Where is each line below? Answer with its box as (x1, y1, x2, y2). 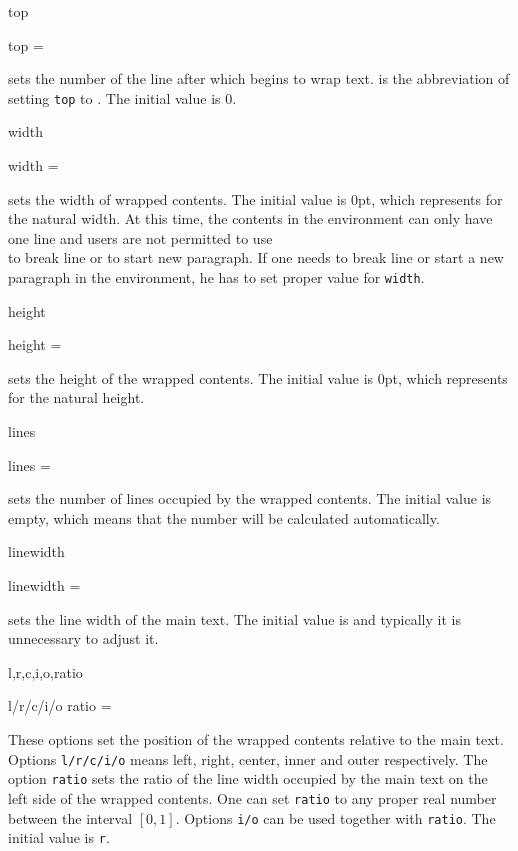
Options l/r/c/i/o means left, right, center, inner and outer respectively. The (8, 748, 488, 769)
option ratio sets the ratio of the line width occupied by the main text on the (8, 768, 488, 789)
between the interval (8, 807, 133, 828)
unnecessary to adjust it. (8, 628, 159, 649)
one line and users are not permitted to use (8, 227, 273, 248)
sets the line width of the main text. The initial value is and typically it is (8, 608, 461, 629)
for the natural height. (8, 387, 145, 408)
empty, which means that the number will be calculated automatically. (8, 507, 440, 528)
